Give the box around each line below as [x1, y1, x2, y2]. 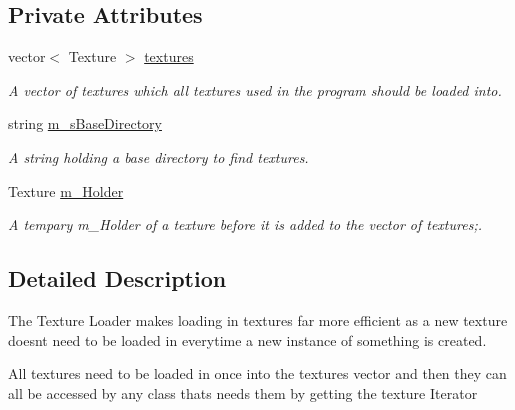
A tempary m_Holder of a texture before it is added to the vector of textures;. [8, 214, 482, 235]
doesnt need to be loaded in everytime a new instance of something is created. [8, 329, 487, 350]
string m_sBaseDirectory [8, 113, 162, 134]
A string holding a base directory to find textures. [8, 146, 309, 167]
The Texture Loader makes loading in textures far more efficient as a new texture [8, 309, 508, 330]
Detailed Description [8, 263, 227, 294]
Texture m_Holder [8, 180, 124, 201]
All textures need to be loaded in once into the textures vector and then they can [8, 363, 507, 384]
